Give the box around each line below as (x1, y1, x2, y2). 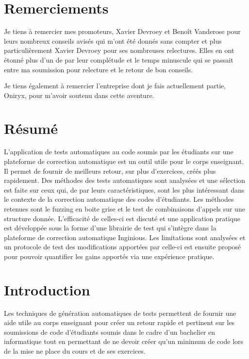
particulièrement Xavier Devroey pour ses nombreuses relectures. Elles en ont (4, 45, 234, 55)
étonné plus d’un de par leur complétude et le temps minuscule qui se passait (4, 54, 233, 65)
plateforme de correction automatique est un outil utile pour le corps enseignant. (4, 156, 244, 166)
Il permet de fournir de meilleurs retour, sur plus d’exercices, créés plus (4, 165, 216, 176)
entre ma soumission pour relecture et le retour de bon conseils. (4, 64, 193, 74)
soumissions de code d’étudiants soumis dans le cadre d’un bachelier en (4, 326, 216, 337)
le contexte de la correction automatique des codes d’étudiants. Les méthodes (4, 194, 234, 204)
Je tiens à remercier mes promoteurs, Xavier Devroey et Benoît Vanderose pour (4, 26, 241, 36)
